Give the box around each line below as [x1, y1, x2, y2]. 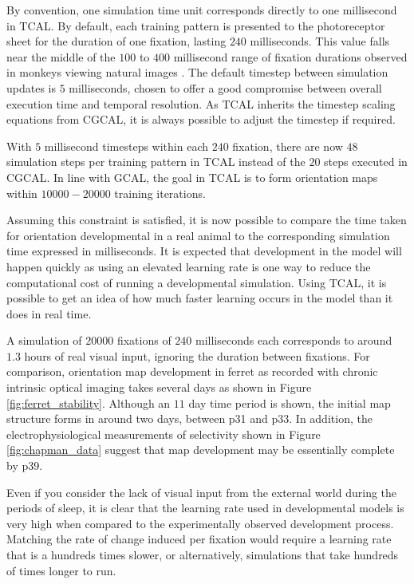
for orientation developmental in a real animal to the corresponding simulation [6, 227, 390, 243]
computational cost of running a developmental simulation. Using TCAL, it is [6, 274, 387, 290]
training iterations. [114, 184, 206, 201]
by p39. [6, 457, 43, 474]
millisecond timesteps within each [44, 137, 209, 154]
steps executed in [324, 153, 408, 170]
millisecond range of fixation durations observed [173, 48, 408, 65]
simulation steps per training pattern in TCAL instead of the [6, 153, 306, 170]
